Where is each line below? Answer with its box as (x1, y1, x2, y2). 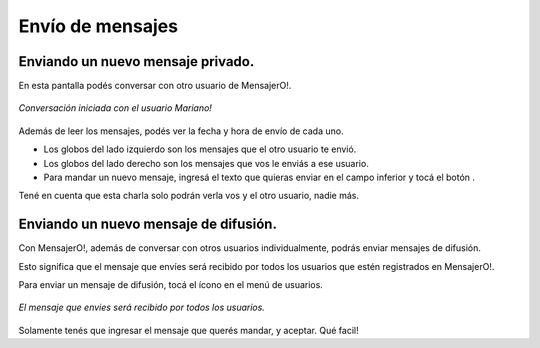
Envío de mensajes (18, 15, 179, 37)
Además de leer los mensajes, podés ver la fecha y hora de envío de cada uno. (18, 125, 344, 137)
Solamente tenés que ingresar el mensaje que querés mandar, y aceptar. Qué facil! (18, 324, 359, 336)
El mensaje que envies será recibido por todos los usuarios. (18, 301, 265, 314)
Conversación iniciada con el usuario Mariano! (18, 102, 212, 114)
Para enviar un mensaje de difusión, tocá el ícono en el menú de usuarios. (18, 279, 324, 291)
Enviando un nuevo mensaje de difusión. (18, 216, 277, 233)
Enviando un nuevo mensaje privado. (18, 53, 255, 70)
